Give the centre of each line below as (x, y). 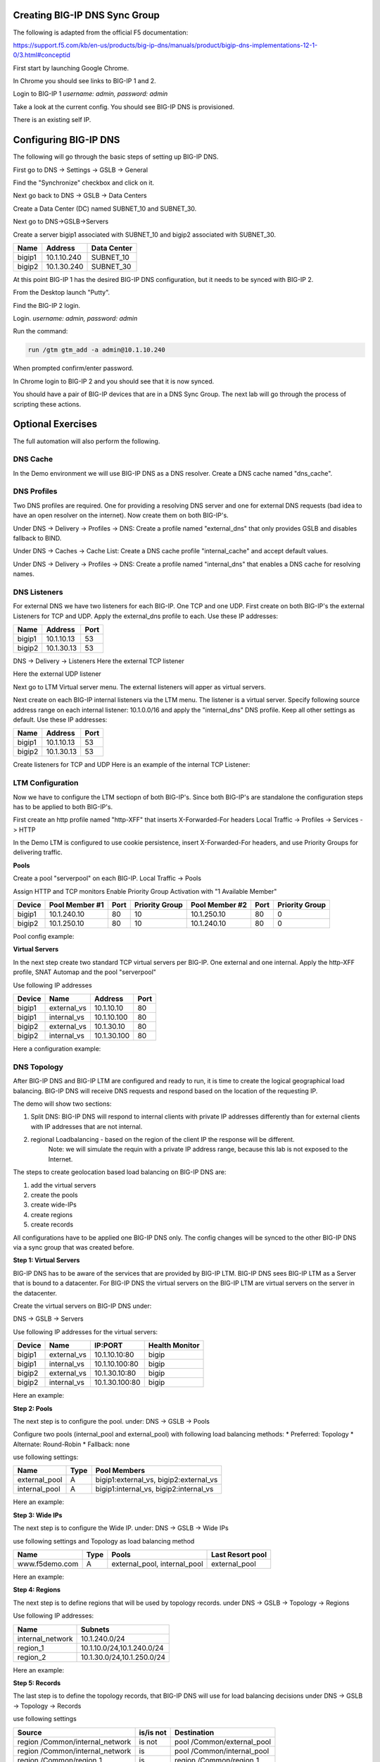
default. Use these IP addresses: (60, 720)
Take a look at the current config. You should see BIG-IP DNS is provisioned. (124, 106)
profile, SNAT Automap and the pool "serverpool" (84, 972)
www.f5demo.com (48, 1564)
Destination (194, 1732)
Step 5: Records (37, 1683)
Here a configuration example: (57, 1049)
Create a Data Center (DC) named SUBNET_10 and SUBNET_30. (105, 209)
